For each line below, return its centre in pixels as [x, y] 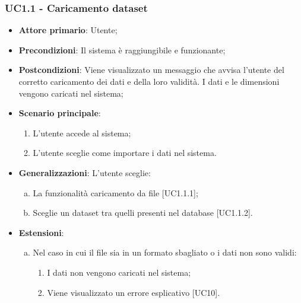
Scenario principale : [60, 113]
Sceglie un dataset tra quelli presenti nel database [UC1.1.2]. [143, 213]
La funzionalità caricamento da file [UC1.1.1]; [115, 192]
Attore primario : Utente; [68, 30]
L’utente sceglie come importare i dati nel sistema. [125, 153]
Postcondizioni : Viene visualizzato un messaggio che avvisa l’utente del [151, 70]
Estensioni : [41, 232]
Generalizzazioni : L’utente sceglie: [85, 172]
